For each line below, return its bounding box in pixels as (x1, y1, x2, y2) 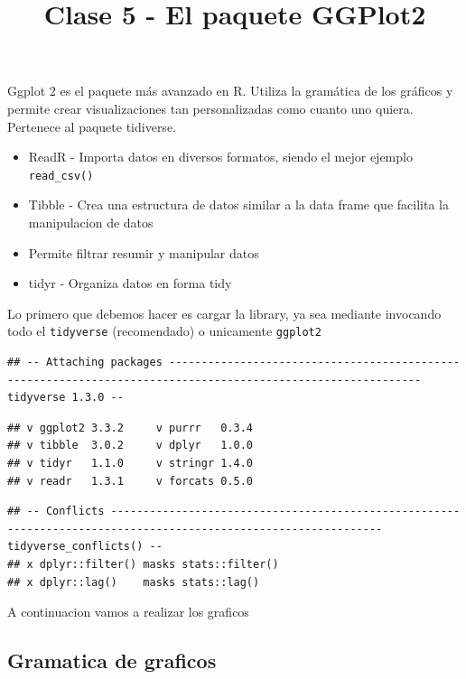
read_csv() (28, 169, 94, 182)
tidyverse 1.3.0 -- (7, 391, 124, 405)
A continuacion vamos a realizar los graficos (7, 602, 249, 621)
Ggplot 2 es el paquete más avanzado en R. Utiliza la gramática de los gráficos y (7, 81, 453, 100)
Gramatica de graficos (7, 646, 217, 674)
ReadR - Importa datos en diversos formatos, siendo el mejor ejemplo (28, 147, 413, 166)
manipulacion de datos (28, 213, 154, 231)
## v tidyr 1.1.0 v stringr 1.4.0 (7, 457, 254, 470)
